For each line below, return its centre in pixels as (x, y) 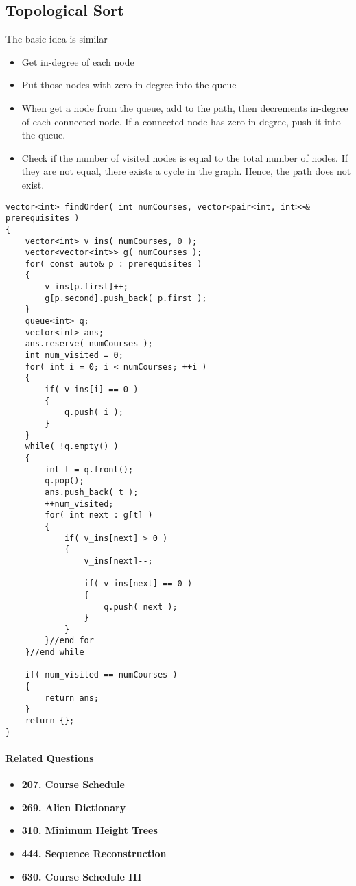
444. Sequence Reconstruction (94, 853)
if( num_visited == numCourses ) (101, 675)
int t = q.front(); (89, 469)
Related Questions (50, 757)
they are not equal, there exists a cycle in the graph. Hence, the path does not (186, 171)
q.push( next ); (141, 607)
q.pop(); (64, 481)
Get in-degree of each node (78, 61)
